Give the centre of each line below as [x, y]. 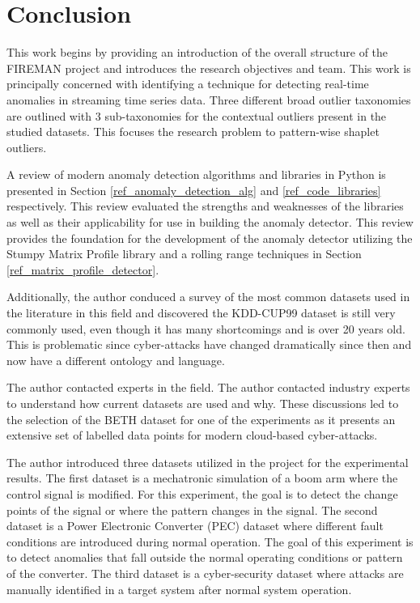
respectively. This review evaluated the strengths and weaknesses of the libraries [205, 206]
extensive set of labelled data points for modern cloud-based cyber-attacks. [192, 435]
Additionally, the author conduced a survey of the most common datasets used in [208, 297]
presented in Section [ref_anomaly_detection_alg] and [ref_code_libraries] [194, 190]
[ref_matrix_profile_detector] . [83, 269]
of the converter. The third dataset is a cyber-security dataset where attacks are [205, 573]
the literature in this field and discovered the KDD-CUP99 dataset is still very [201, 313]
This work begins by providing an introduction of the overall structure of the [197, 52]
